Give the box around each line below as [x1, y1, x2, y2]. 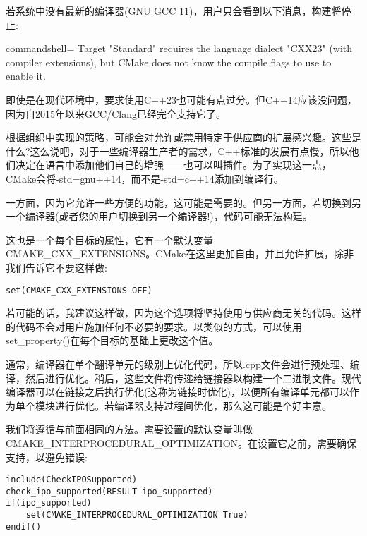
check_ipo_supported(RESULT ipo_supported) [6, 486, 213, 497]
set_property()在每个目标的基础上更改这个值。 [6, 333, 219, 348]
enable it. [6, 68, 46, 83]
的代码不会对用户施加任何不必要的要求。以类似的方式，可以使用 [6, 319, 302, 334]
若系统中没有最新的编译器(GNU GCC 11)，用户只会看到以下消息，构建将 [6, 4, 342, 18]
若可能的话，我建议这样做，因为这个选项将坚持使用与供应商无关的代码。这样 [6, 305, 361, 320]
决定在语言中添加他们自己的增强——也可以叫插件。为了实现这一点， [15, 157, 332, 172]
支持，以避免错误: [6, 449, 88, 464]
